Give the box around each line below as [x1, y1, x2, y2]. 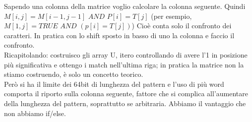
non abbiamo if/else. [4, 108, 66, 118]
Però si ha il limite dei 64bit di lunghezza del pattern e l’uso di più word [4, 78, 224, 89]
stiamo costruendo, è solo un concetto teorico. [4, 69, 143, 79]
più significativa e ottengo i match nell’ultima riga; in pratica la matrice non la [4, 59, 244, 69]
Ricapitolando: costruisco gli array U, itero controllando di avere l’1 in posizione [4, 49, 248, 60]
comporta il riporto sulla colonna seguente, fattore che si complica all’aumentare [4, 88, 248, 99]
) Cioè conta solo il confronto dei [131, 20, 232, 31]
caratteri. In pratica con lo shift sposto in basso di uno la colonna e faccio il [4, 30, 235, 40]
